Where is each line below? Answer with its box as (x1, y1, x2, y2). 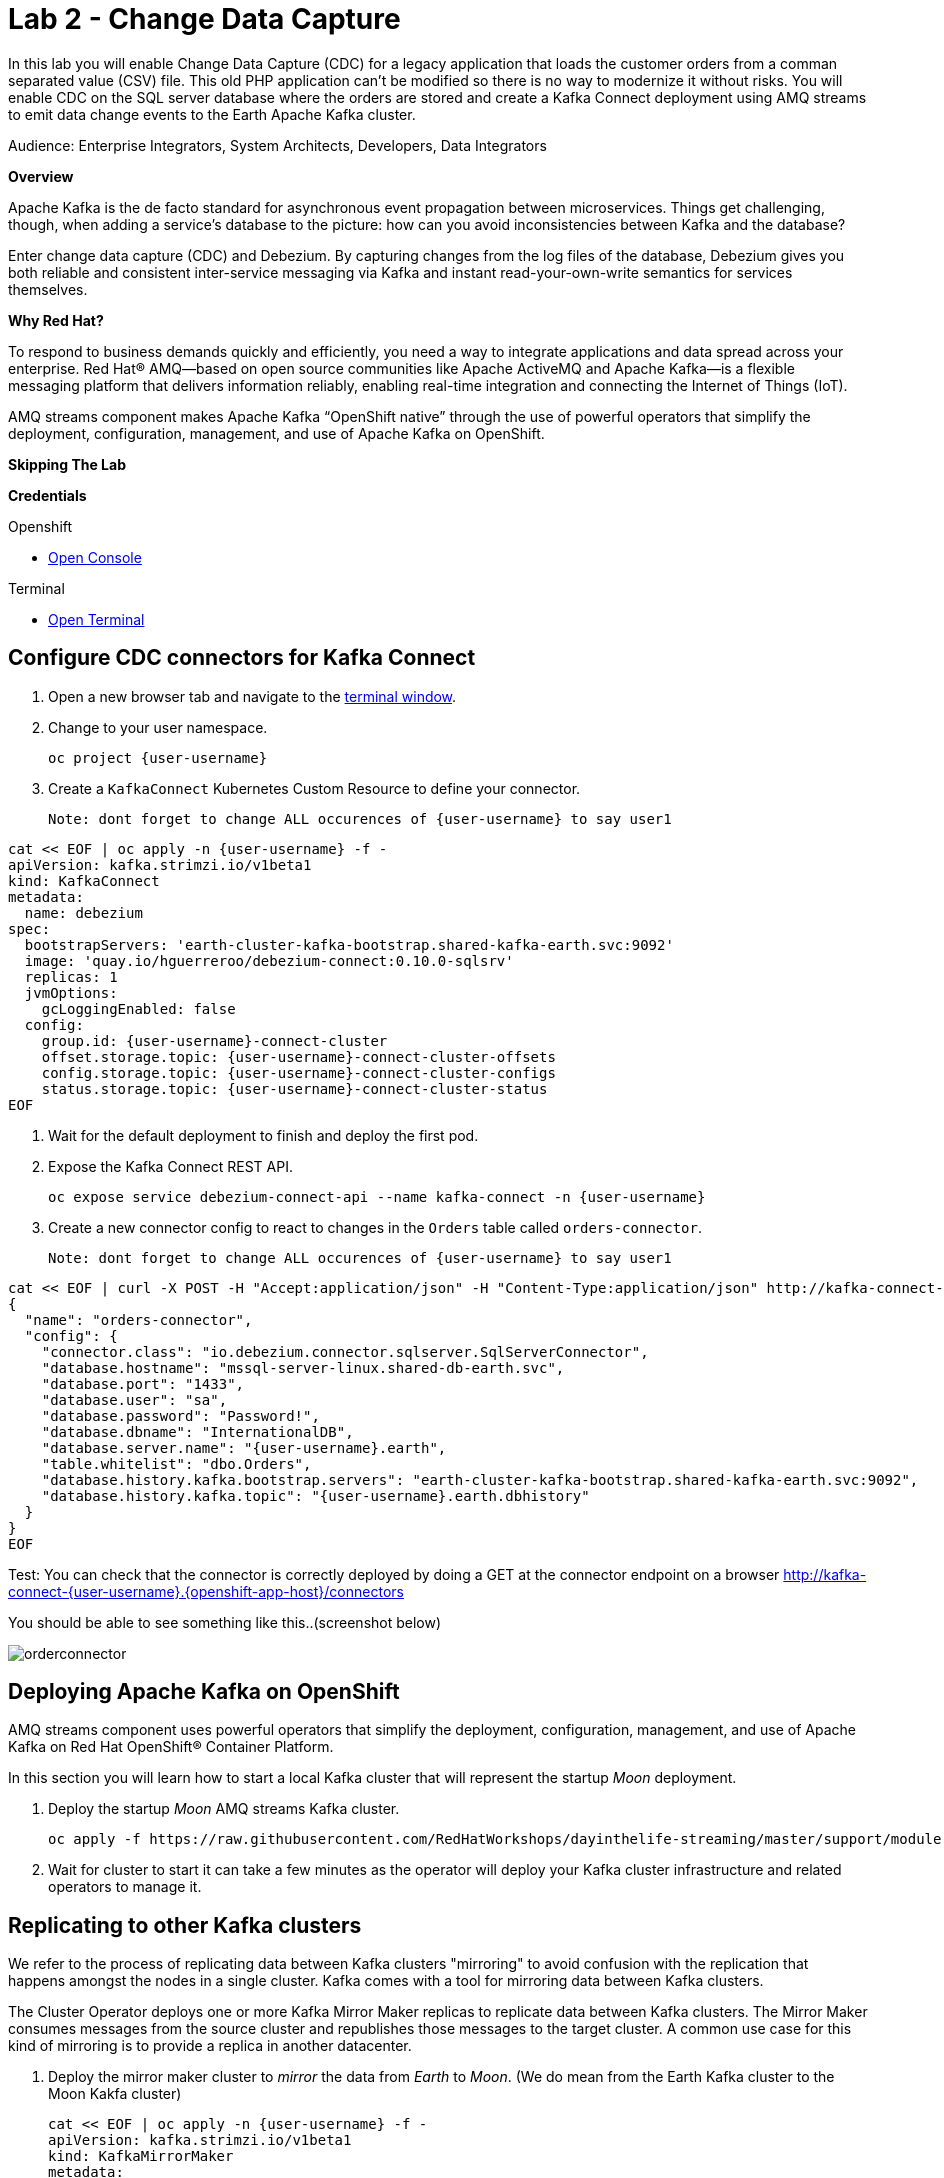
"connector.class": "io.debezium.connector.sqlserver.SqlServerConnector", (41, 1343, 649, 1360)
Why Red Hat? (8, 311, 104, 329)
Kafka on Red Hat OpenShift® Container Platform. (8, 1738, 334, 1756)
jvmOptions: (24, 984, 118, 1001)
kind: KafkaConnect (8, 872, 160, 889)
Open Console (48, 548, 142, 566)
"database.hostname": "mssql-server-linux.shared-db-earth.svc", (41, 1359, 565, 1376)
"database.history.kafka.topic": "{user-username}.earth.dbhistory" (41, 1487, 590, 1504)
